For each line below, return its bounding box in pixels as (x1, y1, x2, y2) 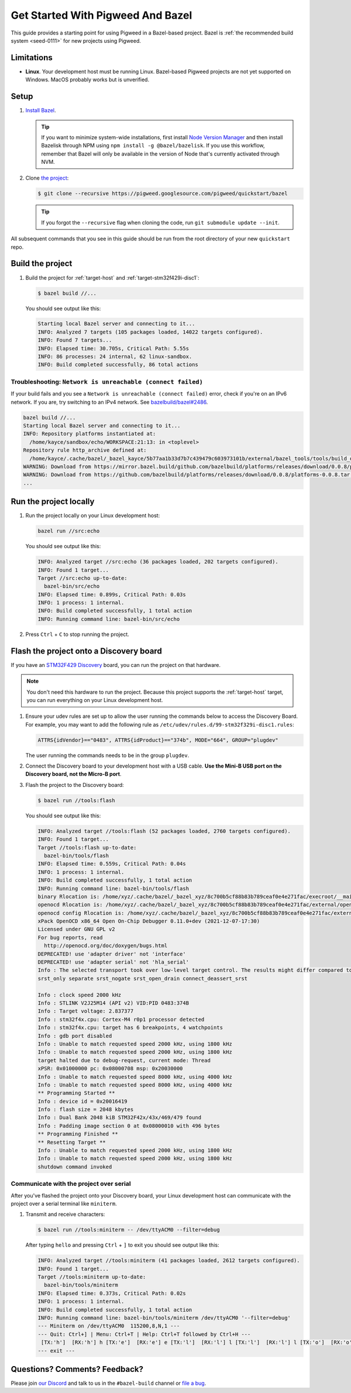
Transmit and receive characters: (25, 1211, 105, 1218)
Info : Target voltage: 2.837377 (37, 1008, 134, 1014)
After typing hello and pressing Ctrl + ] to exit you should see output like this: (25, 1241, 219, 1248)
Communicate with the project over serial (11, 1179, 131, 1188)
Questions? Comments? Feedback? (11, 1364, 143, 1374)
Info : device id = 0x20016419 (37, 1098, 128, 1105)
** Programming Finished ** (37, 1131, 118, 1137)
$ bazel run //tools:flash (37, 797, 115, 804)
